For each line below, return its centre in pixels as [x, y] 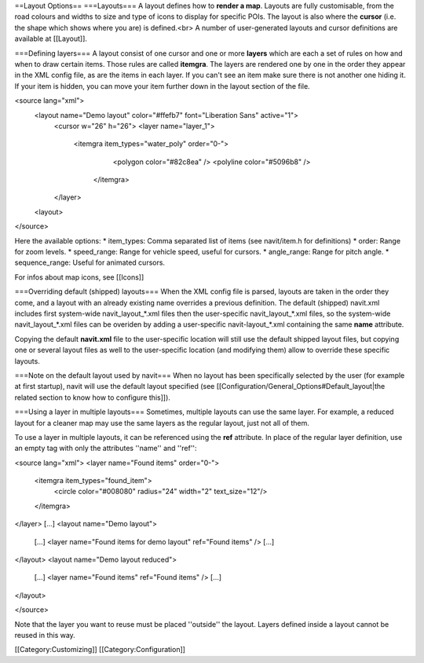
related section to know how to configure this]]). [92, 397]
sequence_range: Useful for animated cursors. [90, 262]
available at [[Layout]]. [51, 38]
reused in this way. [45, 635]
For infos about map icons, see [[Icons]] [79, 277]
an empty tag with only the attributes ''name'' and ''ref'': [106, 449]
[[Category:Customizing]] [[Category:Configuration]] [100, 650]
